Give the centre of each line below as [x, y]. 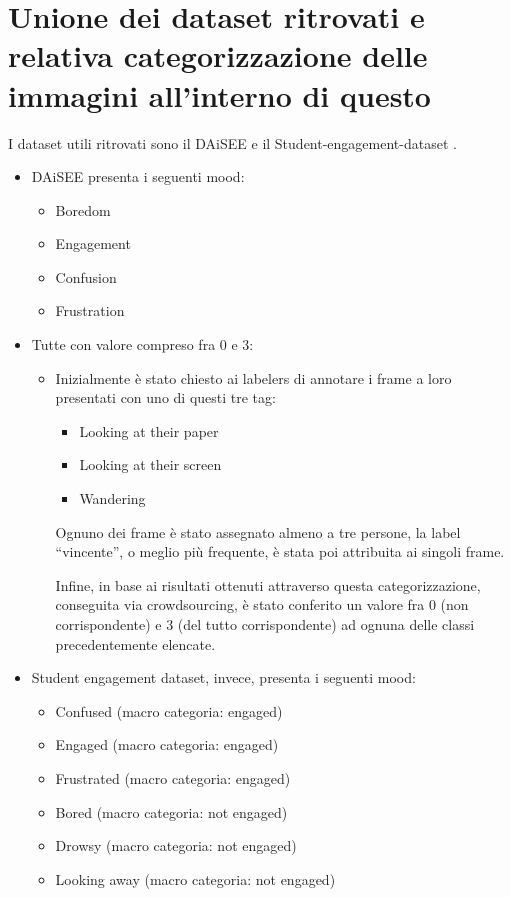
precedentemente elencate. [135, 643]
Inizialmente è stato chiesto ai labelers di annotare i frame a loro [253, 377]
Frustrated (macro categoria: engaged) [173, 777]
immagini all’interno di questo [219, 94]
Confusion [86, 276]
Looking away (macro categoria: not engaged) [195, 878]
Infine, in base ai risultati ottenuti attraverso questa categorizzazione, [268, 584]
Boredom [83, 209]
